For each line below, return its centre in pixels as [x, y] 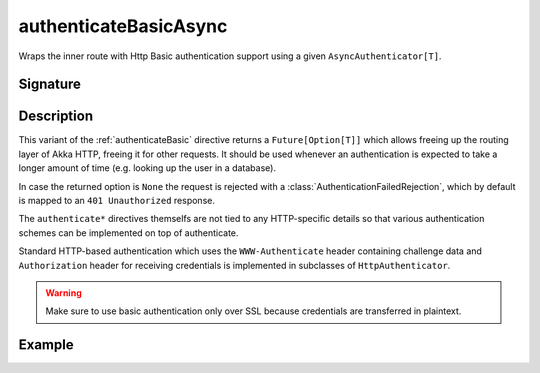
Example [46, 345]
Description [56, 116]
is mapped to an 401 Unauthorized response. [116, 201]
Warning [63, 292]
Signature [50, 84]
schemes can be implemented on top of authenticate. [128, 232]
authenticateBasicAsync [123, 26]
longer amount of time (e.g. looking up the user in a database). [147, 168]
